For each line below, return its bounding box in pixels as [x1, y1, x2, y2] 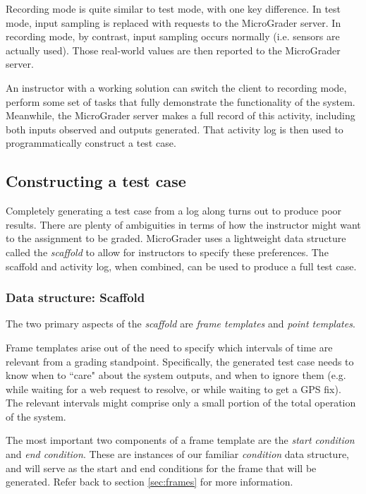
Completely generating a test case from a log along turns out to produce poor [6, 203, 342, 218]
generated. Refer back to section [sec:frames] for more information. [6, 474, 293, 489]
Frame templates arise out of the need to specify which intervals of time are [6, 339, 333, 354]
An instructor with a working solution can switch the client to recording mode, [6, 80, 347, 95]
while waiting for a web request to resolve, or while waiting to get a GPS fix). [6, 381, 341, 396]
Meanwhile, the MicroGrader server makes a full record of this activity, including [6, 108, 355, 123]
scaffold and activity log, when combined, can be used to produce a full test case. [6, 258, 357, 273]
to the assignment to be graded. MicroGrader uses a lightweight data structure [6, 231, 346, 246]
